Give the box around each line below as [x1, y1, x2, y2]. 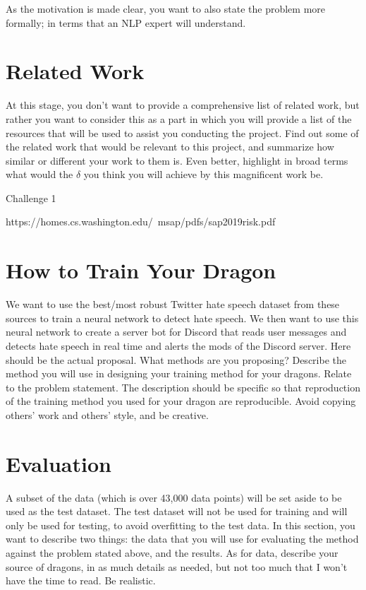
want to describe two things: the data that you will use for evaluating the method [6, 531, 359, 546]
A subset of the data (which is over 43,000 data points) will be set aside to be [6, 490, 342, 505]
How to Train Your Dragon [6, 256, 276, 285]
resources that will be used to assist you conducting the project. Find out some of [6, 125, 359, 140]
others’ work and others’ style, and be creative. [6, 407, 209, 422]
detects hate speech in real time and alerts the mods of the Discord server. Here [6, 338, 351, 353]
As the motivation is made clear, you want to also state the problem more [6, 1, 326, 16]
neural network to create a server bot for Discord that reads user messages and [6, 324, 347, 339]
